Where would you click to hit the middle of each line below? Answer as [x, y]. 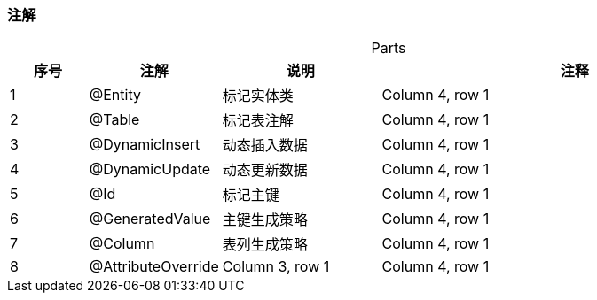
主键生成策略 [265, 220]
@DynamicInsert [145, 145]
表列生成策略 [265, 245]
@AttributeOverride [154, 267]
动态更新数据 [265, 170]
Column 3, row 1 [276, 267]
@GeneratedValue [150, 219]
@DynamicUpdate [150, 169]
